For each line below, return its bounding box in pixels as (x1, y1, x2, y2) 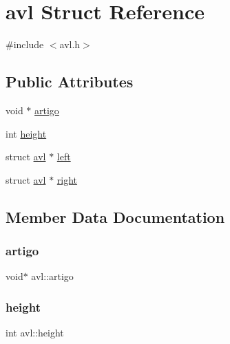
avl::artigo (31, 269, 74, 283)
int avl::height (6, 325, 64, 340)
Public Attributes (6, 71, 134, 92)
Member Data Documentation (6, 206, 225, 227)
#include (6, 37, 44, 52)
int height (6, 126, 47, 140)
